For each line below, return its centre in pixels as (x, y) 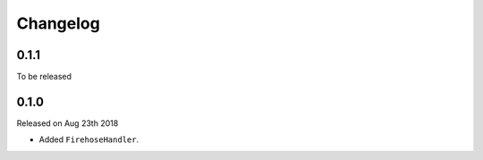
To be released (44, 77)
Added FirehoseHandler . (89, 139)
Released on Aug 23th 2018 (68, 123)
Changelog (58, 23)
